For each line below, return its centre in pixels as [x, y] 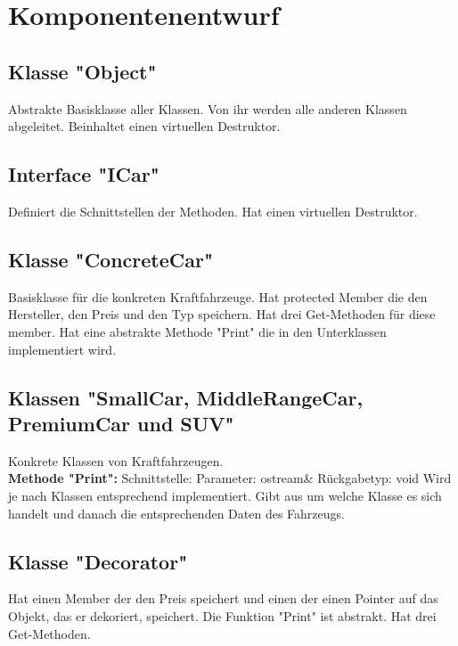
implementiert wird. [62, 349]
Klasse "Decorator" [98, 561]
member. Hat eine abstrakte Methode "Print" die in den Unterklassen [197, 331]
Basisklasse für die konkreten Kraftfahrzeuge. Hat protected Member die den [218, 296]
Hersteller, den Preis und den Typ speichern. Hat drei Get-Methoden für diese [222, 314]
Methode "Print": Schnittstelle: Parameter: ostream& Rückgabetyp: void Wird [230, 478]
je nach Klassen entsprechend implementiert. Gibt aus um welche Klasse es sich [225, 495]
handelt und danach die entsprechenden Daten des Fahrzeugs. [176, 513]
